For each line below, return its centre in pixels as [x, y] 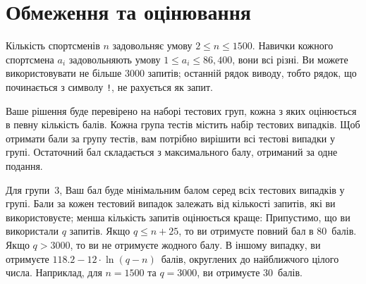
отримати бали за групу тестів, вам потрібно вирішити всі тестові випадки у [170, 138]
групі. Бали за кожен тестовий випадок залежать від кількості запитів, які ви [171, 203]
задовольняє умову [152, 45]
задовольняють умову [115, 59]
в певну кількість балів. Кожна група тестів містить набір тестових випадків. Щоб [183, 124]
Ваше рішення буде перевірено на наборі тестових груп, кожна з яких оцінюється [181, 110]
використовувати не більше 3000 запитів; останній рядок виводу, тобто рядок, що [181, 73]
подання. [24, 165]
